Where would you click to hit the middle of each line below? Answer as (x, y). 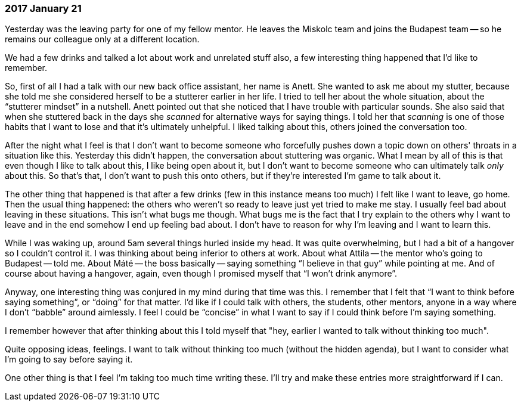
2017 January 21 (43, 8)
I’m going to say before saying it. (69, 359)
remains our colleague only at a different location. (102, 39)
